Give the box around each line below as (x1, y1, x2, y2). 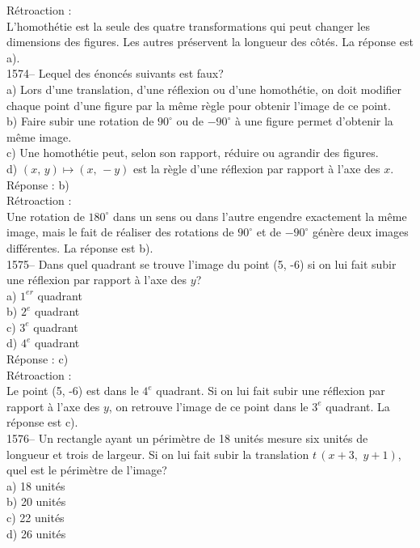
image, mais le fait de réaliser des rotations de (6, 223, 234, 240)
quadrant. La (325, 397, 390, 414)
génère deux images (313, 223, 409, 240)
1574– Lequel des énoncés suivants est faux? (6, 65, 224, 82)
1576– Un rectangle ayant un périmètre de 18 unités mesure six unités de (6, 430, 368, 447)
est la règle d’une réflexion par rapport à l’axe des (132, 159, 380, 176)
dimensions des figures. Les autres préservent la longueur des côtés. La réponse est (6, 33, 414, 50)
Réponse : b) (6, 176, 69, 193)
